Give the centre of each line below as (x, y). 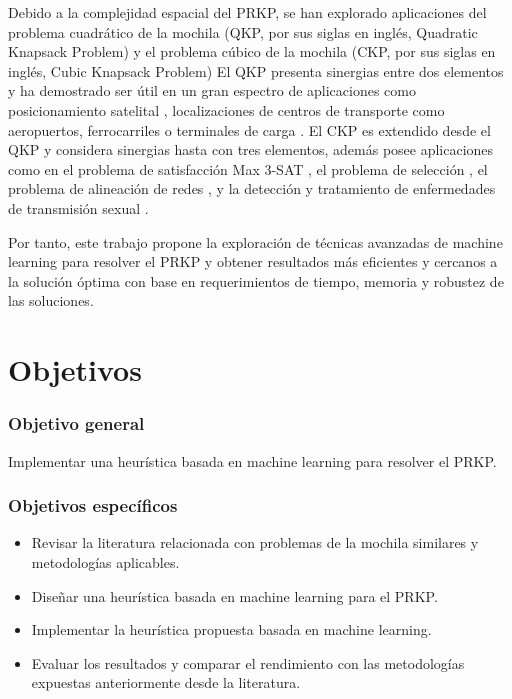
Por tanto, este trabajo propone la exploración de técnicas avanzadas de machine (255, 241)
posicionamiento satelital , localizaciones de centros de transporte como (226, 109)
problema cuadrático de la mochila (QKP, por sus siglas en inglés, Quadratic (243, 31)
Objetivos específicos (93, 505)
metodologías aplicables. (105, 561)
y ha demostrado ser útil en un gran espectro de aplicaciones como (212, 90)
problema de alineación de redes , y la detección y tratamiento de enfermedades (252, 188)
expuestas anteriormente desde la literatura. (166, 682)
